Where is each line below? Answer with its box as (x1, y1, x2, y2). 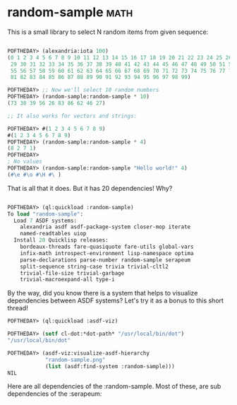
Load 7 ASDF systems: (13, 217, 78, 224)
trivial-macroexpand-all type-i (20, 276, 115, 283)
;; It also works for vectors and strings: (7, 112, 138, 119)
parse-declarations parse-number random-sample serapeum (20, 256, 191, 264)
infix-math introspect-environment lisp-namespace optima (20, 250, 194, 257)
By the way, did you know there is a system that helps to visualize (7, 289, 198, 298)
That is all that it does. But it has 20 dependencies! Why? (7, 184, 173, 192)
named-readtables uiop (20, 230, 87, 237)
